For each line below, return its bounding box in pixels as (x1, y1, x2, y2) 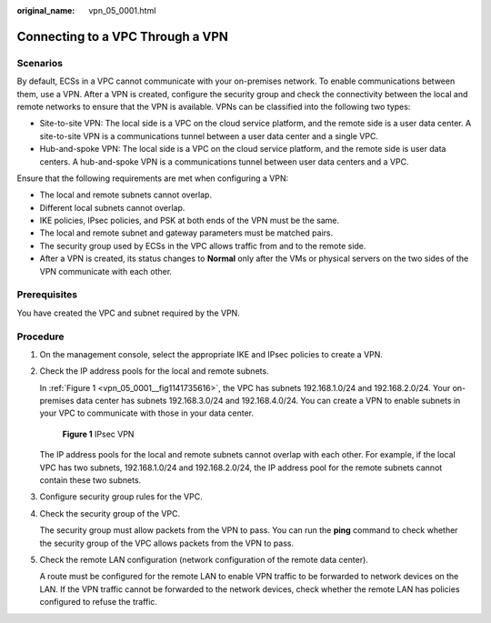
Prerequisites (16, 288, 77, 301)
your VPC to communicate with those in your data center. (39, 407, 255, 418)
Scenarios (16, 56, 64, 69)
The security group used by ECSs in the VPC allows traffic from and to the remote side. (39, 240, 366, 251)
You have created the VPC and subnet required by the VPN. (16, 307, 240, 318)
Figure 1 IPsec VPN (62, 428, 135, 439)
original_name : (16, 5, 75, 15)
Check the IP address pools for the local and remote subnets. (39, 366, 269, 377)
